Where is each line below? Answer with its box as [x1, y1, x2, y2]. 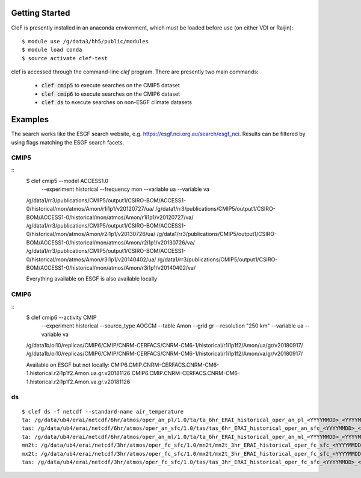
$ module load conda [22, 46, 82, 54]
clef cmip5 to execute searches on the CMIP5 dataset [41, 82, 180, 89]
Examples [11, 114, 49, 125]
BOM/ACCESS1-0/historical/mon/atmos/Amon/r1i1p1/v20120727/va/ [26, 214, 194, 221]
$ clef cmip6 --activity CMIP [26, 314, 97, 321]
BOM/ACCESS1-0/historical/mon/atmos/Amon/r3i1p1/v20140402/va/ [26, 264, 196, 271]
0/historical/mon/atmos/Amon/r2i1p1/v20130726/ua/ [26, 231, 156, 238]
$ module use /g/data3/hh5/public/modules [22, 38, 149, 45]
